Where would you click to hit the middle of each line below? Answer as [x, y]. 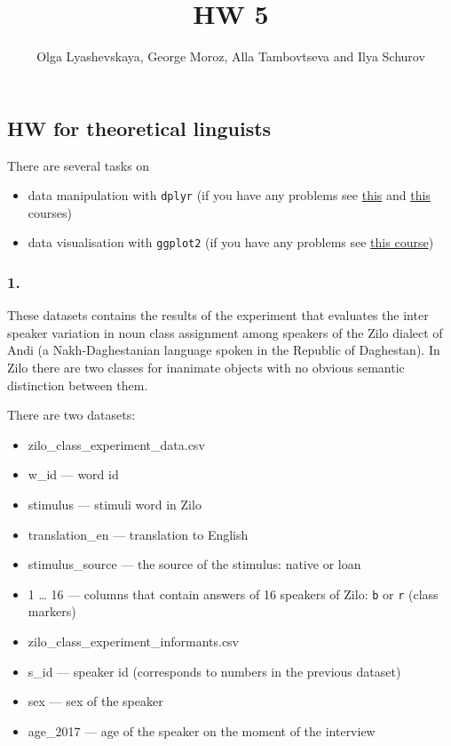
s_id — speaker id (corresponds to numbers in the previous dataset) [214, 671]
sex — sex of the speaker [95, 701]
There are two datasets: [71, 415]
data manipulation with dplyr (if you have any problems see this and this [229, 195]
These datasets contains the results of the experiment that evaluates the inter [218, 315]
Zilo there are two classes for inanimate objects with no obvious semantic [206, 368]
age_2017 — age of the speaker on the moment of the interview [202, 730]
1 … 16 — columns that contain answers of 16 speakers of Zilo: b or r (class [233, 594]
